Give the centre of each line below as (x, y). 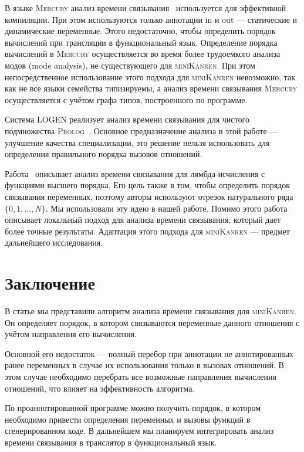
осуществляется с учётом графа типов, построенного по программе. (126, 99)
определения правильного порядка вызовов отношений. (104, 154)
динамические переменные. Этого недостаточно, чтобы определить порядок (140, 31)
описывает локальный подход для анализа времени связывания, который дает (143, 220)
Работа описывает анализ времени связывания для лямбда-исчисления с (135, 173)
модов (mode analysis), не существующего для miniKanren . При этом (130, 65)
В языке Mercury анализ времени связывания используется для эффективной (146, 8)
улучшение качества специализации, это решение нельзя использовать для (137, 142)
